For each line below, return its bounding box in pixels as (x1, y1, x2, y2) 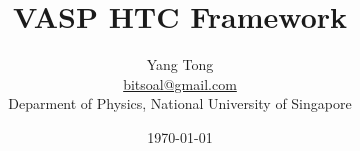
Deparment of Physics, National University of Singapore (8, 93, 352, 114)
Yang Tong (146, 54, 214, 75)
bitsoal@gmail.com (123, 73, 237, 94)
